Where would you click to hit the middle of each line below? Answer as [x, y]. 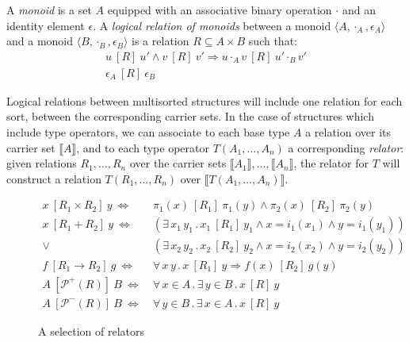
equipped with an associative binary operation [220, 10]
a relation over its [348, 132]
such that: [273, 41]
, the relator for [331, 163]
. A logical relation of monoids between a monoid [212, 25]
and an [359, 10]
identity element [46, 25]
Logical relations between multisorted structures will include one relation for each [204, 100]
